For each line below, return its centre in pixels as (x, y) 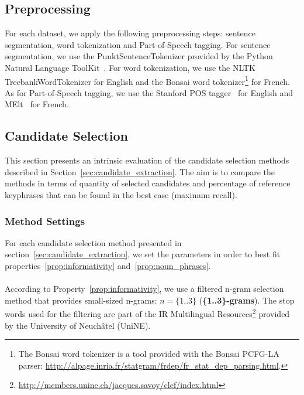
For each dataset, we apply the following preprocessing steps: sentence (130, 33)
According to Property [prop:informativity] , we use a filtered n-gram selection (144, 289)
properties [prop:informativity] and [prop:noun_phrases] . (108, 265)
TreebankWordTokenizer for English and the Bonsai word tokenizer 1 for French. (148, 80)
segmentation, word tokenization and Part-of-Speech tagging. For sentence (138, 44)
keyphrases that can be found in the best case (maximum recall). (121, 195)
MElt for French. (37, 104)
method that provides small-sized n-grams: (81, 300)
